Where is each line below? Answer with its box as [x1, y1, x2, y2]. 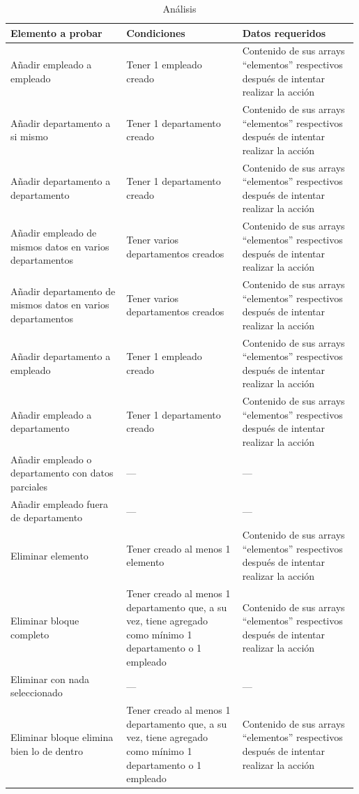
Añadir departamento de [10, 283, 116, 298]
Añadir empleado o [10, 451, 92, 466]
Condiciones [126, 25, 185, 40]
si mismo [10, 129, 48, 144]
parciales [10, 479, 48, 493]
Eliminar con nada [10, 671, 90, 686]
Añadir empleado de [10, 225, 97, 240]
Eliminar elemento [10, 548, 89, 562]
